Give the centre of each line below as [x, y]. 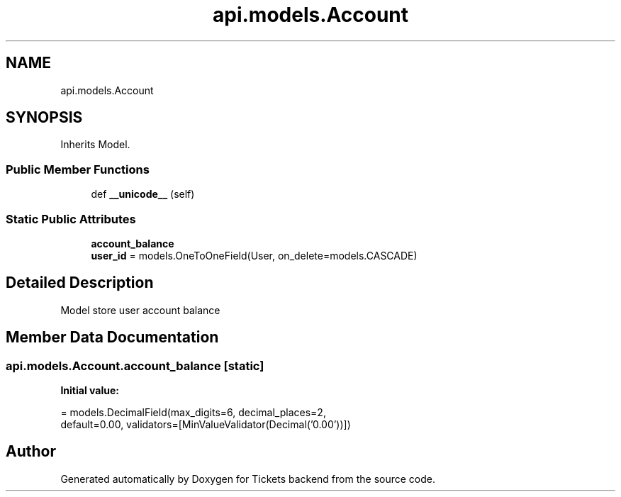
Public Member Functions [78, 169]
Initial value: [90, 390]
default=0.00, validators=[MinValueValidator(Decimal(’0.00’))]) [206, 424]
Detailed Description [80, 283]
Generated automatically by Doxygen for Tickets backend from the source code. [248, 479]
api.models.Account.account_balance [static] [135, 365]
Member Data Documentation [112, 337]
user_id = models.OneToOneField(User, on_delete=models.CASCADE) [254, 255]
